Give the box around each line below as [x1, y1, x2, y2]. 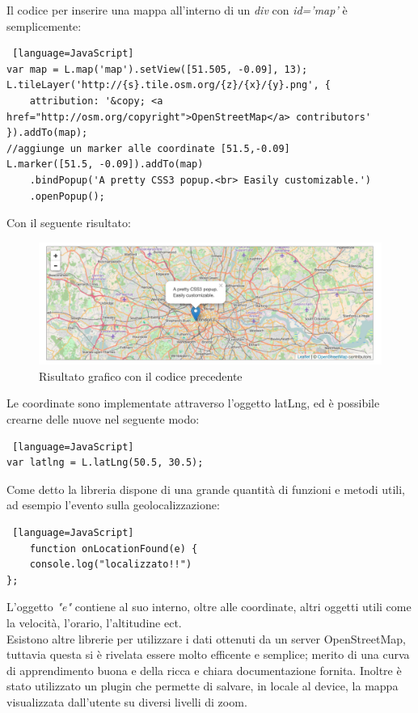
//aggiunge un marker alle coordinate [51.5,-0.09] [6, 142, 290, 154]
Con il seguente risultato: [6, 214, 131, 231]
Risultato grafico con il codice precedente [39, 367, 243, 384]
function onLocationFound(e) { [29, 542, 198, 555]
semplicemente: [6, 17, 82, 34]
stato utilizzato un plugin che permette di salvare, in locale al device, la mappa [6, 677, 399, 694]
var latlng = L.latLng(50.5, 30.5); [6, 457, 204, 469]
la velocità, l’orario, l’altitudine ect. [6, 614, 182, 631]
